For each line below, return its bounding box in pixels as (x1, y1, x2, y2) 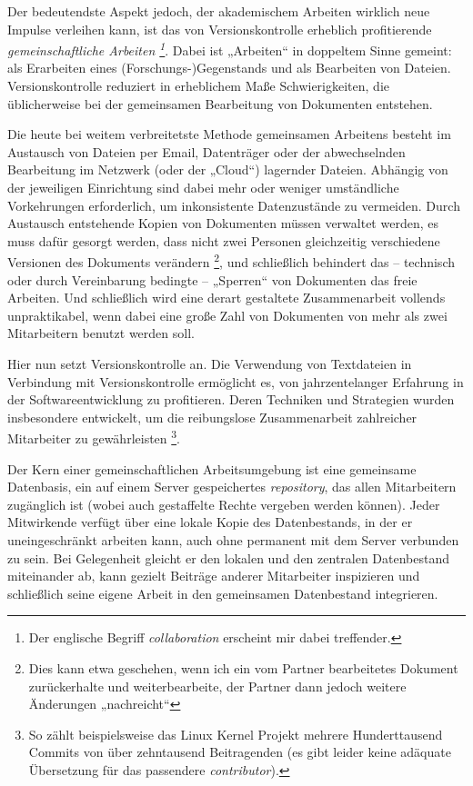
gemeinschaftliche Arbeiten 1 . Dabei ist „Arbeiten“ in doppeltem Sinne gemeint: (7, 38, 452, 59)
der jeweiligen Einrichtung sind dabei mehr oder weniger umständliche (7, 178, 399, 196)
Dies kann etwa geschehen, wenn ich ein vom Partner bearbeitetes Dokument (28, 658, 458, 677)
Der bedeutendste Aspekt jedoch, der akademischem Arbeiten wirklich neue (7, 2, 430, 20)
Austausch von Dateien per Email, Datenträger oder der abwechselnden (7, 142, 406, 161)
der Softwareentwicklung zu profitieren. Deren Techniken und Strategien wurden (7, 390, 455, 409)
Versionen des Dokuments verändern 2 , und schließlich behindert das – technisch (7, 250, 455, 272)
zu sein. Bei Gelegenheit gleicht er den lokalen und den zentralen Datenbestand (7, 548, 450, 567)
